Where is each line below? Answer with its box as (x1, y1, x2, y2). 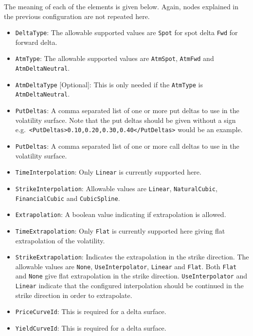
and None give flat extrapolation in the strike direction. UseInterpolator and (15, 271, 247, 281)
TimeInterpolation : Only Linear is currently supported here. (15, 167, 201, 177)
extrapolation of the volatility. (15, 235, 105, 245)
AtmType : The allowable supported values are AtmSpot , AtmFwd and (15, 53, 214, 63)
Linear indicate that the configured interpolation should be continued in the (15, 280, 244, 291)
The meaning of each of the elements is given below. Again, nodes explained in (4, 1, 239, 11)
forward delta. (15, 37, 57, 47)
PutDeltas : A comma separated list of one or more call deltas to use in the (15, 140, 239, 151)
